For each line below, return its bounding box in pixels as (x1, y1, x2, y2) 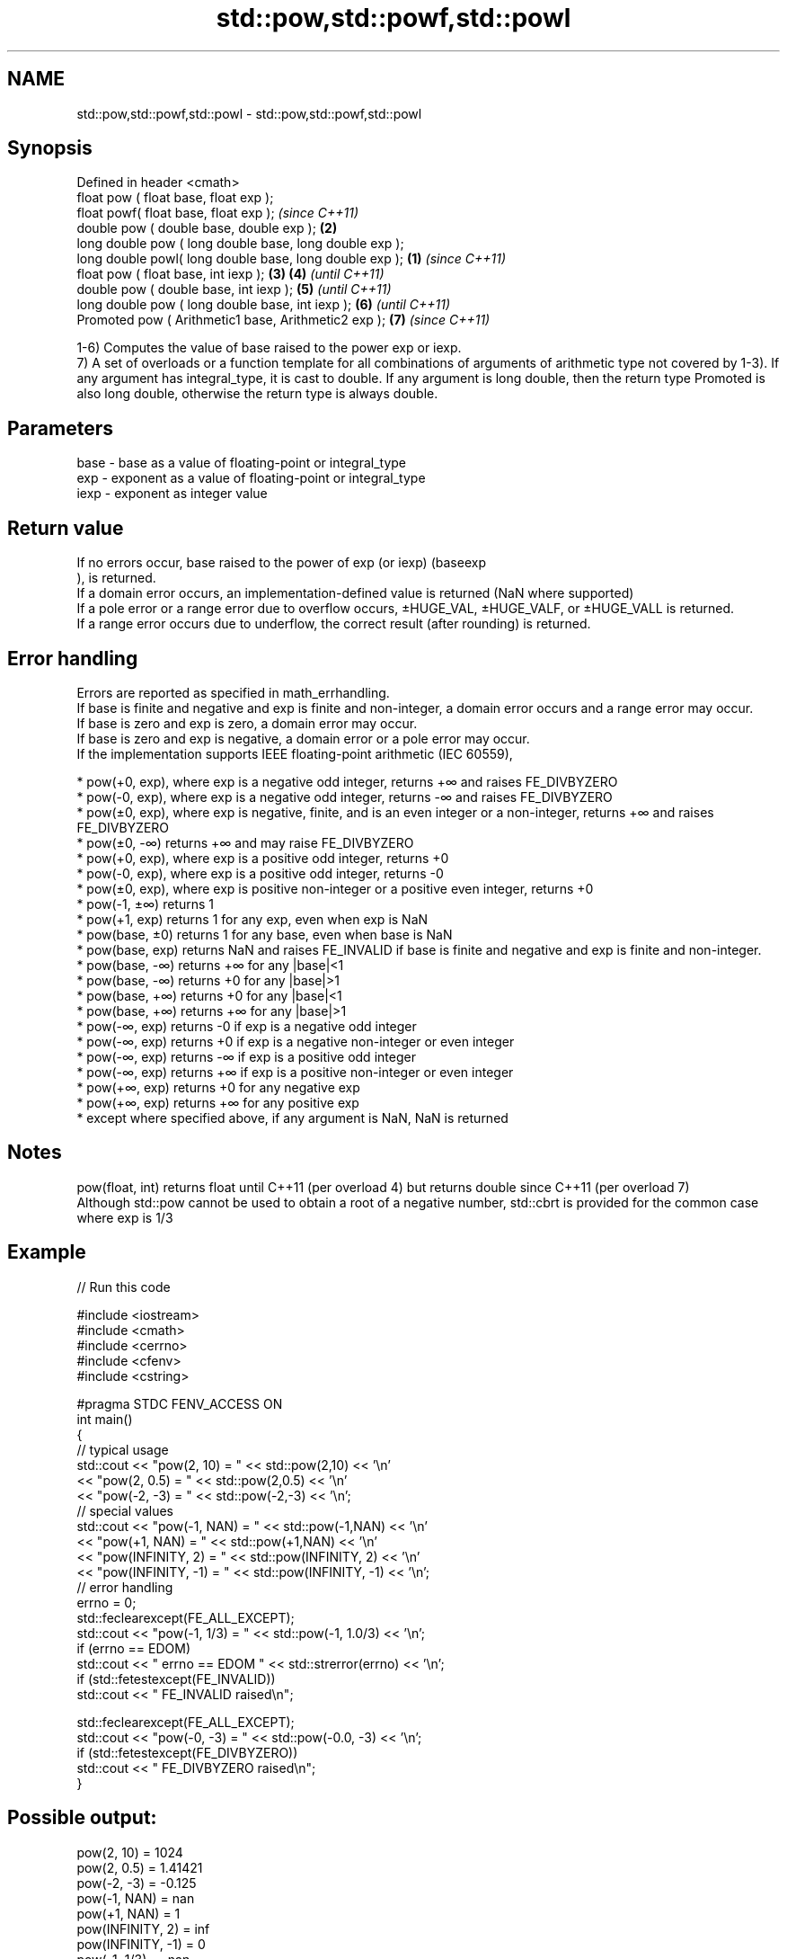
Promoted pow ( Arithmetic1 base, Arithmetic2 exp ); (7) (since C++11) (76, 312, 491, 328)
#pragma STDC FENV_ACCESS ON (76, 1395, 283, 1411)
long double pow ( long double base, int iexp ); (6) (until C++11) (76, 297, 451, 313)
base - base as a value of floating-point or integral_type (76, 455, 407, 471)
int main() (76, 1411, 133, 1427)
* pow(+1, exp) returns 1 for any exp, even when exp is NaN (76, 911, 429, 927)
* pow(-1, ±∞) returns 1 (76, 895, 214, 912)
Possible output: (7, 1806, 157, 1830)
